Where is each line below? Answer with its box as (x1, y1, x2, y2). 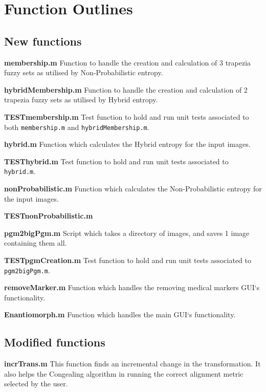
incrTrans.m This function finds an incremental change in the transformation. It (4, 358, 261, 369)
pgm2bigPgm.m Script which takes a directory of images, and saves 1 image (4, 227, 250, 238)
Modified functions (4, 334, 105, 350)
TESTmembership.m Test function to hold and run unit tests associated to (4, 111, 249, 122)
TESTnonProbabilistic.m (4, 210, 93, 221)
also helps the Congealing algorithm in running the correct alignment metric (4, 368, 243, 379)
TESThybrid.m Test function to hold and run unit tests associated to (4, 156, 229, 166)
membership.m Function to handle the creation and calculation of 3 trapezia (4, 57, 251, 68)
